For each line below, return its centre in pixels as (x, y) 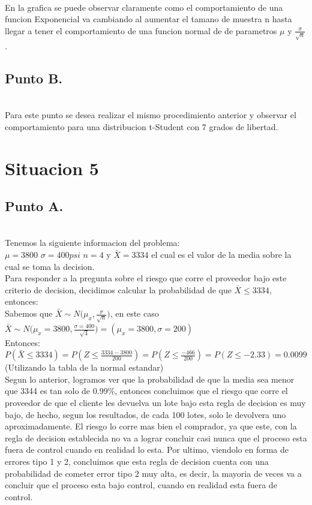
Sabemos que (29, 313)
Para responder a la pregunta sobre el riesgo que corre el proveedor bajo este (146, 278)
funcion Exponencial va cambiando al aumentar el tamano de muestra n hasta (148, 19)
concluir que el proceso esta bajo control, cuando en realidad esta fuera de (141, 485)
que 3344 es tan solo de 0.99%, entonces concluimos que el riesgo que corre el (146, 391)
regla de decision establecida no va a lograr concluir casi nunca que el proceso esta (156, 438)
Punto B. (34, 78)
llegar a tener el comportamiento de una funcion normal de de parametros (141, 30)
